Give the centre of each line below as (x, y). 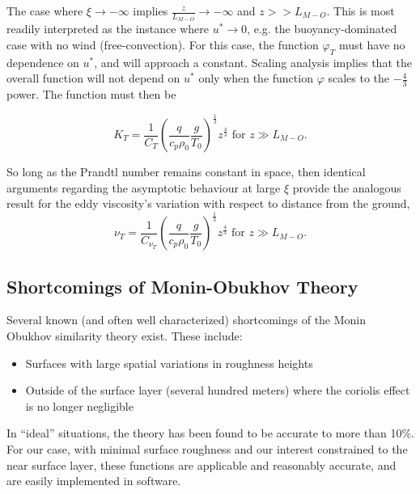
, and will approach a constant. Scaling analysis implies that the (253, 62)
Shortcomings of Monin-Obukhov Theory (182, 286)
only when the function (256, 78)
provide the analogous (347, 187)
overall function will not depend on (93, 78)
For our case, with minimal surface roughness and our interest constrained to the (207, 448)
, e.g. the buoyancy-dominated (322, 29)
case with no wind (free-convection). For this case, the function (163, 44)
